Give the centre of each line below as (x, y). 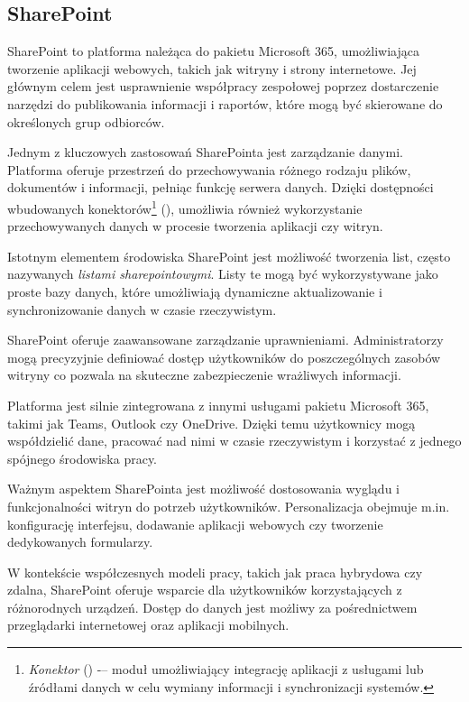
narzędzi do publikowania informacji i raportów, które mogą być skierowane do (225, 103)
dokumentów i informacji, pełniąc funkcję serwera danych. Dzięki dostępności (221, 187)
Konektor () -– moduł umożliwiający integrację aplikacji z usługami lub (226, 669)
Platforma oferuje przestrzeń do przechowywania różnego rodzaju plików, (209, 169)
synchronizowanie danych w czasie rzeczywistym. (142, 309)
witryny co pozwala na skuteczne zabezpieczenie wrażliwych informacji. (204, 375)
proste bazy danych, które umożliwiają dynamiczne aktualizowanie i (195, 291)
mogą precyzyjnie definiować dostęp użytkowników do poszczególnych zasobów (224, 357)
